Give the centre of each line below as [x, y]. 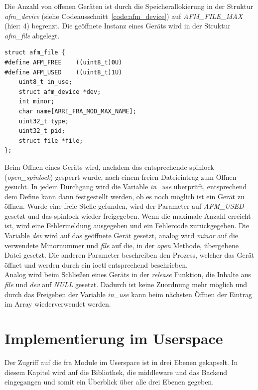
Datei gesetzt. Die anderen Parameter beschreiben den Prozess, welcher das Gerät [129, 255]
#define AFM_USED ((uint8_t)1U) [64, 72]
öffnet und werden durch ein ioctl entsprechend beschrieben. [96, 264]
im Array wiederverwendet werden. [58, 304]
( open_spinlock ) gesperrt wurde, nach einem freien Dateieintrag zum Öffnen [121, 177]
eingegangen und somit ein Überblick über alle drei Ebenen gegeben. [109, 382]
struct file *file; [51, 141]
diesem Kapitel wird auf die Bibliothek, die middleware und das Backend [116, 372]
